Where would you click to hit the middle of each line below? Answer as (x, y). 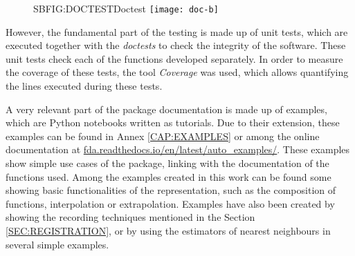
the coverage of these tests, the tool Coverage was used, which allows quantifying (177, 72)
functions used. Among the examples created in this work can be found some (169, 176)
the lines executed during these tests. (84, 86)
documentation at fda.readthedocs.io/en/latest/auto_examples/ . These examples (178, 149)
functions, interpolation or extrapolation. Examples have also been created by (170, 203)
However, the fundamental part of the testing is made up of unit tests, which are (177, 31)
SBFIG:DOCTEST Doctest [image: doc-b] (126, 8)
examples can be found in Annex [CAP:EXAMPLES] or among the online (163, 136)
